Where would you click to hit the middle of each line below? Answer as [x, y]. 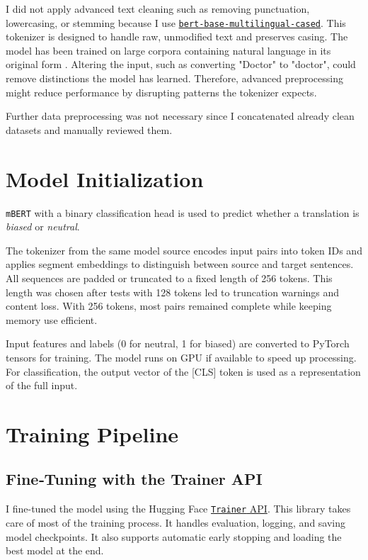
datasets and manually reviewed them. [89, 129]
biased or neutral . [43, 226]
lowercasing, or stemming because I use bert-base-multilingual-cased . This [176, 22]
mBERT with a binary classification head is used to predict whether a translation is [183, 212]
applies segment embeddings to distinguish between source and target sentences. [180, 264]
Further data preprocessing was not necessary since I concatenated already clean [180, 116]
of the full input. [42, 385]
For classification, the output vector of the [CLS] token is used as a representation [183, 371]
